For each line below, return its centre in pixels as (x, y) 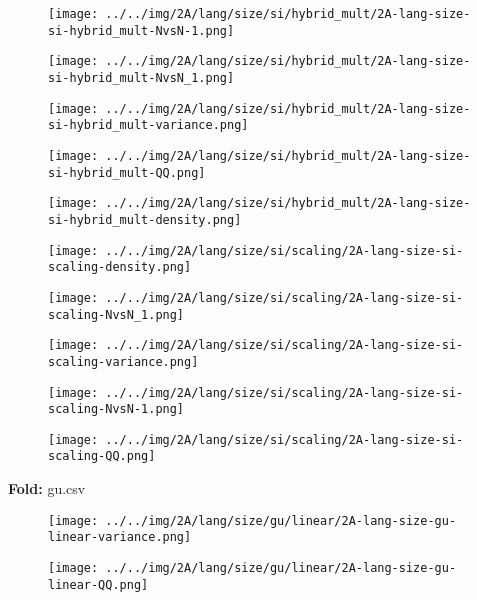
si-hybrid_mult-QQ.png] (127, 172)
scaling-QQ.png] (102, 456)
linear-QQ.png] (98, 584)
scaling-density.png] (120, 267)
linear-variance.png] (120, 537)
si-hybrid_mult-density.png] (145, 219)
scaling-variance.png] (123, 361)
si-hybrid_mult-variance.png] (148, 125)
